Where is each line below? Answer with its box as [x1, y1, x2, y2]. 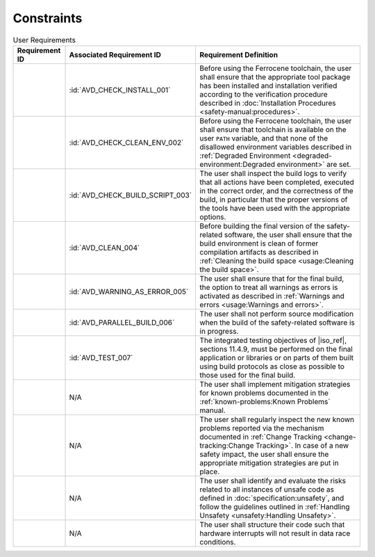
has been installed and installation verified [199, 81, 337, 90]
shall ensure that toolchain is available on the [199, 124, 347, 134]
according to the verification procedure [199, 89, 328, 99]
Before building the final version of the [199, 221, 326, 231]
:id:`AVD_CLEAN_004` [69, 243, 140, 252]
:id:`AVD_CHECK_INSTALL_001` [69, 85, 171, 95]
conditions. [199, 537, 236, 547]
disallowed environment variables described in [199, 142, 352, 152]
